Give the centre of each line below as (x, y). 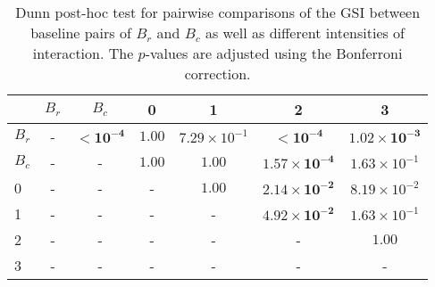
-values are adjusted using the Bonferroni (274, 53)
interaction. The (83, 53)
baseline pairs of (81, 33)
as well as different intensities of (305, 33)
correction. (217, 74)
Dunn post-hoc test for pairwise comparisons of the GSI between (218, 12)
